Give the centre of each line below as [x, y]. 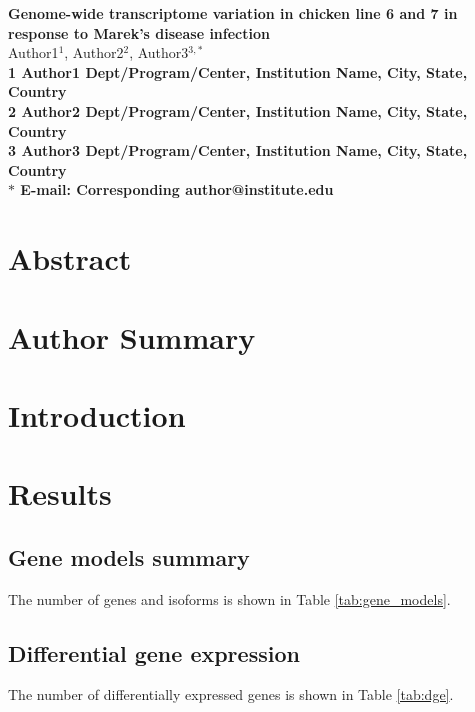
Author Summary [132, 336]
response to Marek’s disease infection [139, 32]
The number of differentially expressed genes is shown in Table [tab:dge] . [231, 694]
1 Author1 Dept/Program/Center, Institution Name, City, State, [238, 71]
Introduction [97, 414]
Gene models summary [129, 556]
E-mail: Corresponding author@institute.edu [177, 189]
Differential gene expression [154, 652]
